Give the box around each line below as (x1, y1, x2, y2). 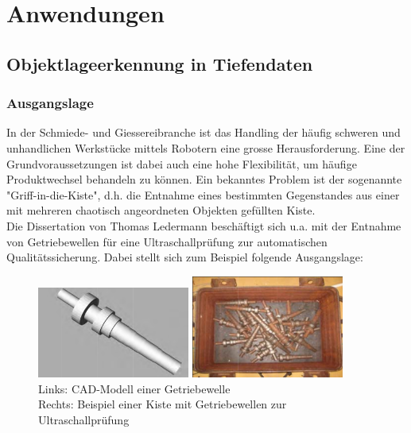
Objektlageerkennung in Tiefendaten (6, 51, 313, 75)
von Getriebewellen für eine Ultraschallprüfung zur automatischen (6, 233, 328, 249)
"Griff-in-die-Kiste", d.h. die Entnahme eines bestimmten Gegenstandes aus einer (6, 186, 400, 203)
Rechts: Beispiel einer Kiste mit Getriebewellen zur (38, 396, 287, 412)
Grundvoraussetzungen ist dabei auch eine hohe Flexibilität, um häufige (6, 155, 357, 172)
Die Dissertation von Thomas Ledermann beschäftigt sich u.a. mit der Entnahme (6, 217, 401, 234)
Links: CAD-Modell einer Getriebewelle (38, 380, 231, 396)
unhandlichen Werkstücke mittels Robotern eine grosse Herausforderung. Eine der (6, 139, 405, 156)
